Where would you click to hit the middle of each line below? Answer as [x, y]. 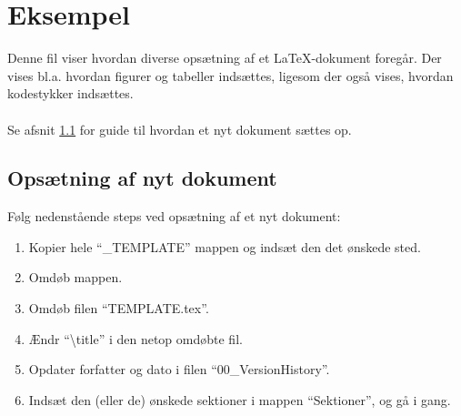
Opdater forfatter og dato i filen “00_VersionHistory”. [179, 369]
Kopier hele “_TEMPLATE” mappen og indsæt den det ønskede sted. [225, 246]
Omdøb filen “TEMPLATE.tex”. [119, 308]
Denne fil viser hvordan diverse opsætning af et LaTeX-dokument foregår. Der [225, 58]
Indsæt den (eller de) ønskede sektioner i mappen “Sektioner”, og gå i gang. [240, 399]
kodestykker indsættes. [70, 93]
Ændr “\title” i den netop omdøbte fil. [135, 338]
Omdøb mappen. [75, 277]
